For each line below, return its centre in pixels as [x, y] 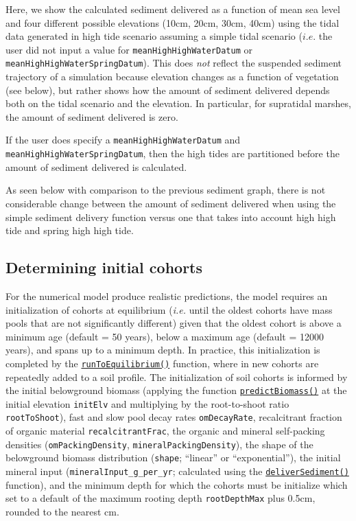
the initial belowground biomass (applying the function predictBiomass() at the [176, 390]
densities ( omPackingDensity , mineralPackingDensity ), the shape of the [159, 444]
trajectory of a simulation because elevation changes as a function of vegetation [172, 77]
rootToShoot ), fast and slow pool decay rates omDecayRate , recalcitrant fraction [174, 417]
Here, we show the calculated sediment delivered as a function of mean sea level [173, 9]
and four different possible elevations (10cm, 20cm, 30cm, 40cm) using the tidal [173, 22]
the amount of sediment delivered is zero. [92, 116]
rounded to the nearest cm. [62, 512]
